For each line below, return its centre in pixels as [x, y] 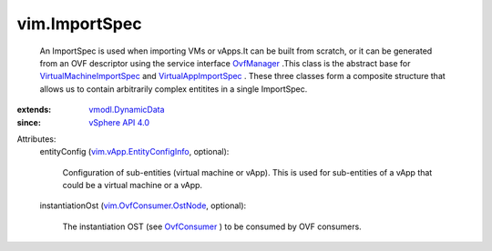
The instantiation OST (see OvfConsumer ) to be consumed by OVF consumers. [212, 226]
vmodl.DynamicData [127, 110]
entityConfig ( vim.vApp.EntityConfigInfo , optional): [134, 152]
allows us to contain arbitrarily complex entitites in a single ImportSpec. [174, 89]
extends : [34, 110]
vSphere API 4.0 [119, 122]
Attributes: [36, 139]
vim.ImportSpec [79, 24]
